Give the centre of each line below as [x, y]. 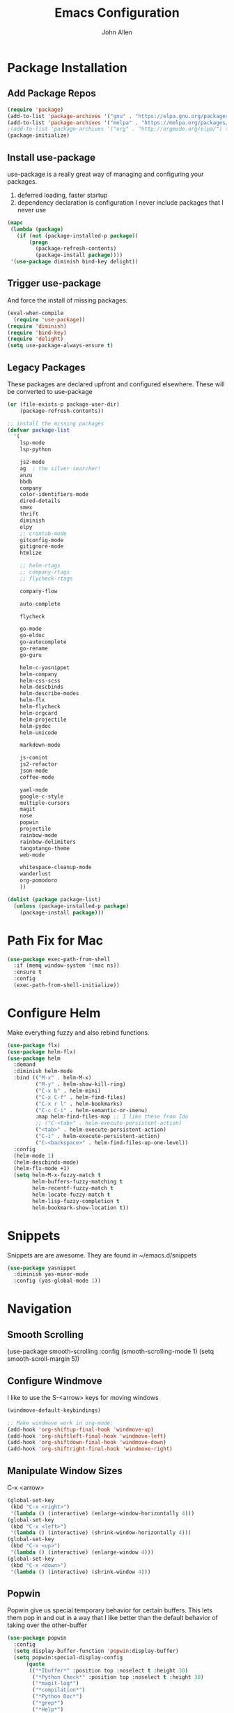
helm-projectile [44, 720]
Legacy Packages [46, 367]
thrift [29, 514]
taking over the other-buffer [47, 1625]
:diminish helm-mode [43, 1071]
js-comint [34, 758]
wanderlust [36, 874]
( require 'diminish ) [37, 326]
